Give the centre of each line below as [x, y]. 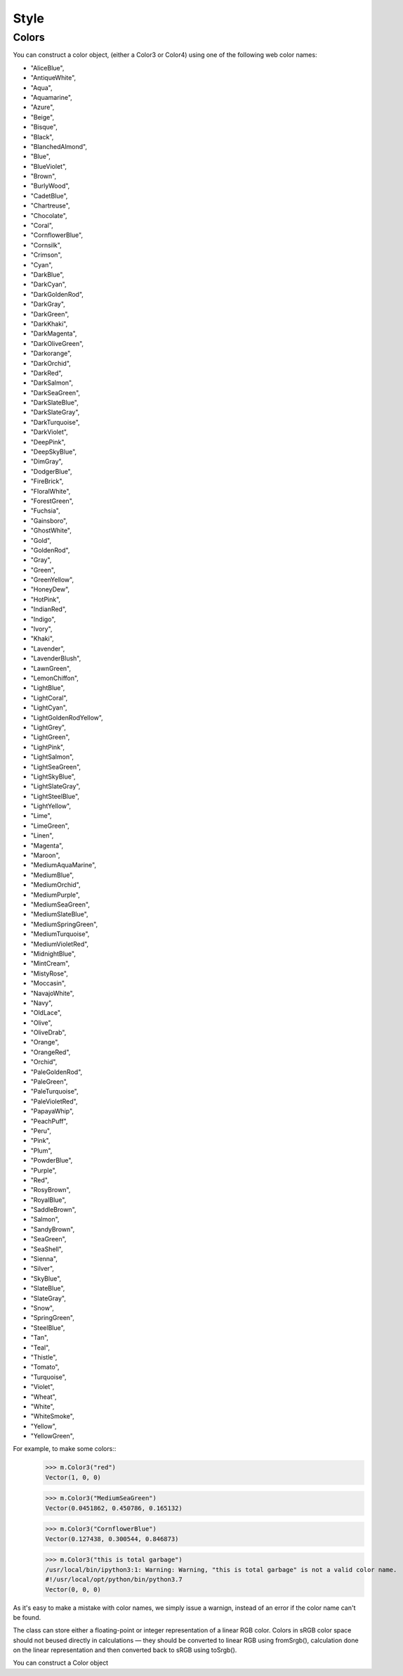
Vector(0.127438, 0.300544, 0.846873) [112, 1539]
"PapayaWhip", [52, 1111]
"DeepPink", [48, 442]
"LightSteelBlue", [55, 796]
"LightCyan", [49, 708]
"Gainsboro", [49, 520]
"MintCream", [50, 964]
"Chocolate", [49, 215]
